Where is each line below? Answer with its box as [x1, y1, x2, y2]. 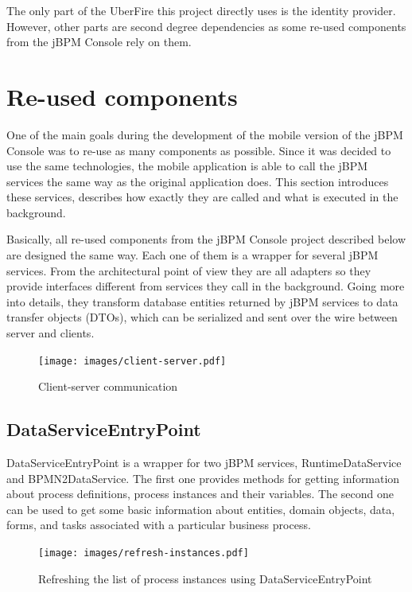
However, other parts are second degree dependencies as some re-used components [6, 18, 406, 34]
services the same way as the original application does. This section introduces [6, 173, 389, 189]
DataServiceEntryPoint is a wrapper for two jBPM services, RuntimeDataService [6, 454, 402, 471]
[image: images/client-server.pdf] [38, 355, 227, 367]
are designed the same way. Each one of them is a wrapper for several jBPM [6, 247, 379, 263]
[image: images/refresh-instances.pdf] [38, 547, 249, 559]
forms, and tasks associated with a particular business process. [6, 516, 311, 533]
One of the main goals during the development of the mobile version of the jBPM [6, 126, 403, 142]
